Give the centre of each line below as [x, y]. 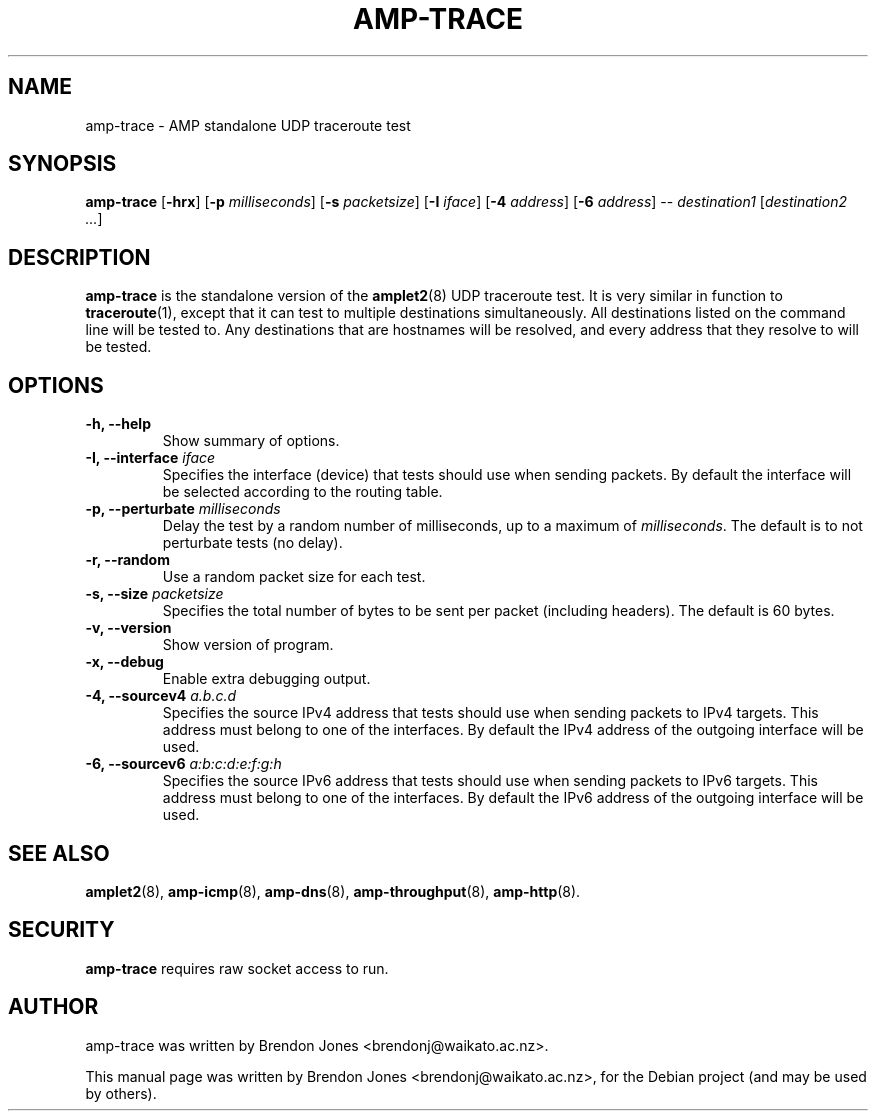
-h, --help [118, 424]
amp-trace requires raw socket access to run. [237, 968]
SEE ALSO [59, 853]
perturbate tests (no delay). [252, 543]
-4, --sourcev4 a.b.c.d [161, 696]
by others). [121, 1093]
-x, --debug [124, 662]
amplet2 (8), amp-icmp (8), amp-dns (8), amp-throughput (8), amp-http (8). [333, 891]
